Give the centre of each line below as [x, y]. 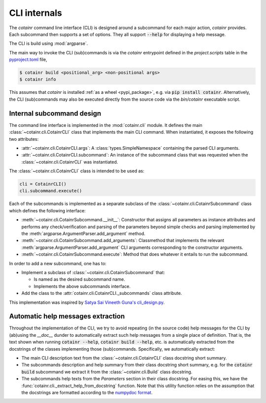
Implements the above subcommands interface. [82, 286]
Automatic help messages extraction [67, 316]
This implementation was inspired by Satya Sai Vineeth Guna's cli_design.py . [87, 302]
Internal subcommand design [55, 113]
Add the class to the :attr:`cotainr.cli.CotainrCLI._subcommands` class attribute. [102, 293]
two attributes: [24, 139]
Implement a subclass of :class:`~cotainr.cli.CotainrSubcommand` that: [93, 272]
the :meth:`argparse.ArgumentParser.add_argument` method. [83, 234]
